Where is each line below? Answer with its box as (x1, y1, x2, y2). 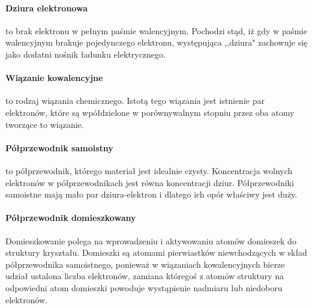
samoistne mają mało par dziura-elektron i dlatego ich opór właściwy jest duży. (5, 188, 298, 201)
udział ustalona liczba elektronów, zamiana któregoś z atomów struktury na (5, 270, 284, 282)
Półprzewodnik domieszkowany (5, 211, 136, 224)
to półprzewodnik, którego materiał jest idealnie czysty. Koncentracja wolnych (5, 164, 293, 177)
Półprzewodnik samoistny (5, 141, 113, 154)
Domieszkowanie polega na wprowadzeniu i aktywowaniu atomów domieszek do (5, 234, 296, 247)
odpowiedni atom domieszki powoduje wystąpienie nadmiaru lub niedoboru (5, 281, 283, 294)
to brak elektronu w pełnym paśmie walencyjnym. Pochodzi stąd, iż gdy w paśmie (5, 24, 307, 37)
